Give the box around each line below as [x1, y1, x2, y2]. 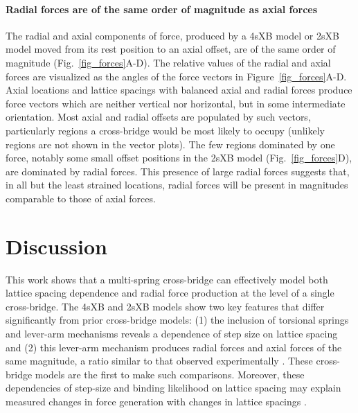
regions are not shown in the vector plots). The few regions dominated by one [6, 137, 335, 151]
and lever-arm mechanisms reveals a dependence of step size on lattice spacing [6, 326, 338, 341]
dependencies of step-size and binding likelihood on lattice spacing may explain [6, 380, 341, 395]
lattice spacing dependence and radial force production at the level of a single [6, 285, 334, 300]
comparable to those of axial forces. [6, 191, 156, 205]
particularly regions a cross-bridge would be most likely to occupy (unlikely [6, 123, 325, 137]
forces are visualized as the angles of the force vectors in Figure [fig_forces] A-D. [6, 69, 347, 83]
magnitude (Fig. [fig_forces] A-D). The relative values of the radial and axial [6, 55, 331, 69]
